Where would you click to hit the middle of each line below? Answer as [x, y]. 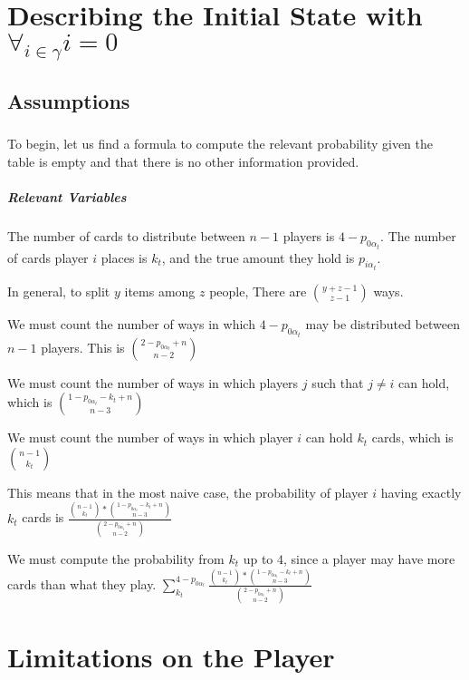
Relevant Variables [67, 197]
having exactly [421, 492]
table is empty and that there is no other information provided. [183, 162]
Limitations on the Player [171, 657]
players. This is [83, 347]
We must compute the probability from [116, 558]
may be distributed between [383, 324]
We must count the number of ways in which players [153, 382]
